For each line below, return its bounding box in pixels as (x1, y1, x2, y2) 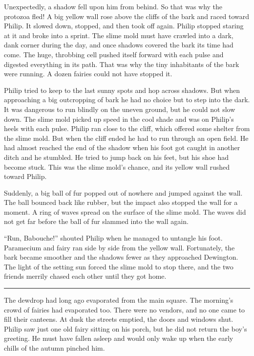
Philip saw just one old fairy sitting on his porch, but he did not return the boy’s (4, 323, 247, 334)
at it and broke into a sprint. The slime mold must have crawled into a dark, (4, 30, 233, 40)
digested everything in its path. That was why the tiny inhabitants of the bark (4, 59, 239, 69)
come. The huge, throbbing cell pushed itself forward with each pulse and (4, 49, 224, 59)
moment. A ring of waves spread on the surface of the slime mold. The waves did (4, 206, 246, 217)
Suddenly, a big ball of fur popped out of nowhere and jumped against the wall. (4, 187, 243, 198)
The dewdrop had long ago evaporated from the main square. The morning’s (4, 295, 233, 305)
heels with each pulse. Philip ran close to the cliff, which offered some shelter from (4, 123, 250, 133)
